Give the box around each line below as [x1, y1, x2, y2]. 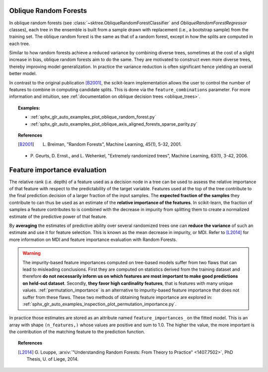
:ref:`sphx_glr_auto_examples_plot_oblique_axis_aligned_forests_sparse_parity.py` [30, 121, 198, 127]
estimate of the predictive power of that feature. [9, 214, 108, 220]
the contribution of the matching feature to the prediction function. [9, 329, 145, 335]
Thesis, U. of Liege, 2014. [26, 356, 79, 362]
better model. [9, 71, 37, 76]
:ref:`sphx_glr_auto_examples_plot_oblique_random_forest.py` [30, 114, 156, 120]
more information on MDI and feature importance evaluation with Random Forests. [9, 236, 177, 242]
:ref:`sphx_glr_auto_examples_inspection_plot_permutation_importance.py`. [22, 301, 177, 307]
